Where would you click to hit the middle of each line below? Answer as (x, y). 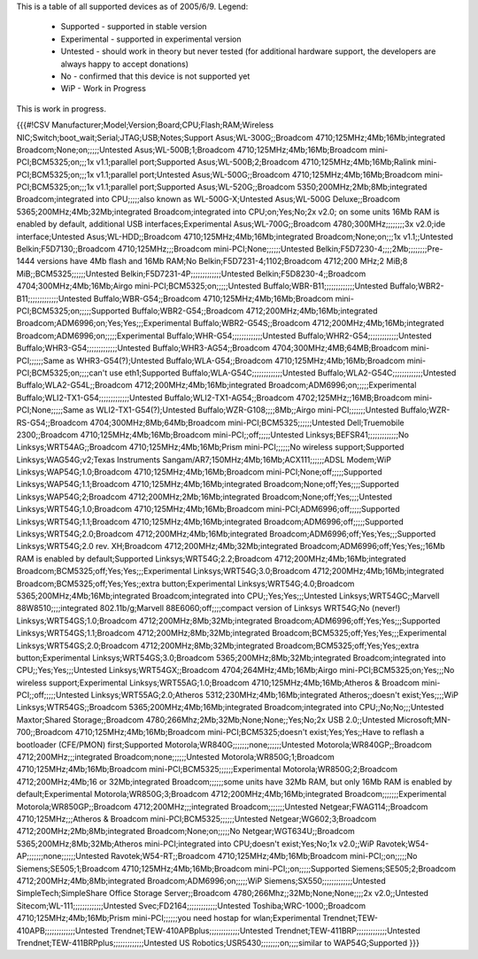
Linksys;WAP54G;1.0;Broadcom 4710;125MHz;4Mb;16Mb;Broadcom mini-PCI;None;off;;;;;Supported (199, 472)
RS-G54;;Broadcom (52, 422)
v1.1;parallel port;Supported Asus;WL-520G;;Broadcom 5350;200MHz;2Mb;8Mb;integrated (262, 187)
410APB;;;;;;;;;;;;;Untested (62, 931)
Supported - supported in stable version (134, 27)
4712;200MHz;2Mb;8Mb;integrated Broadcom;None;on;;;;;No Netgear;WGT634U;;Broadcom (185, 831)
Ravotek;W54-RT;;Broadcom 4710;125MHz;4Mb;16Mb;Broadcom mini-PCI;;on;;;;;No (264, 856)
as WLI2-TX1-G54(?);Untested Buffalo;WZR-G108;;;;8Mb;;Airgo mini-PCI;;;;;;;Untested (242, 410)
